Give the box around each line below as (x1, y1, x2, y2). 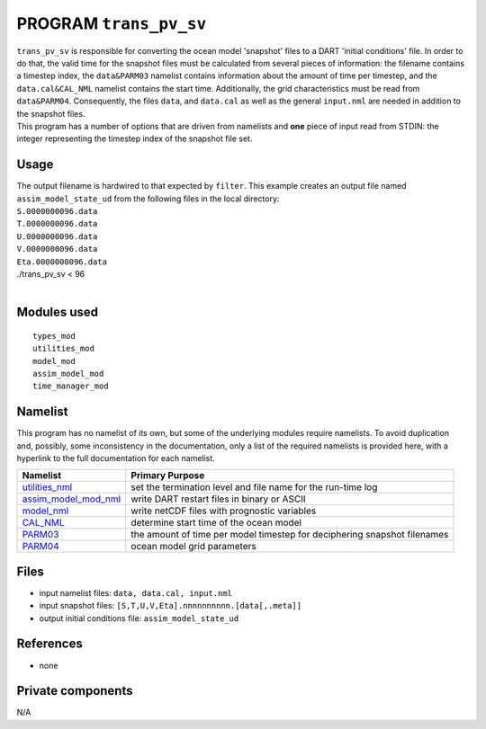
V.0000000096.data (16, 244, 98, 254)
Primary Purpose (130, 469, 205, 482)
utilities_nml (22, 481, 73, 493)
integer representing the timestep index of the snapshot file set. (16, 133, 253, 144)
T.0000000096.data (16, 218, 98, 229)
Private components (16, 683, 133, 698)
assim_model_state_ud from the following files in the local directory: (16, 193, 280, 204)
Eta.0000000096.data (16, 256, 108, 267)
